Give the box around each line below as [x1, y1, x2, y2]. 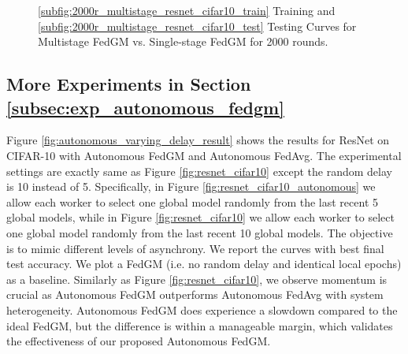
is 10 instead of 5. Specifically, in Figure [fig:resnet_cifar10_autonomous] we [6, 178, 376, 195]
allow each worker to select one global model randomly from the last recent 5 [6, 193, 379, 210]
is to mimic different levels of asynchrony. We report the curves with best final [6, 240, 384, 256]
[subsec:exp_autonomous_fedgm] [6, 95, 284, 119]
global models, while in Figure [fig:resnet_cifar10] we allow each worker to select [6, 209, 395, 225]
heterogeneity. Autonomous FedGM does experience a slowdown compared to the [6, 301, 398, 318]
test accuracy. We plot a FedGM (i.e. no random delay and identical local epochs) [6, 255, 402, 272]
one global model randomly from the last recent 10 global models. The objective [6, 224, 393, 240]
